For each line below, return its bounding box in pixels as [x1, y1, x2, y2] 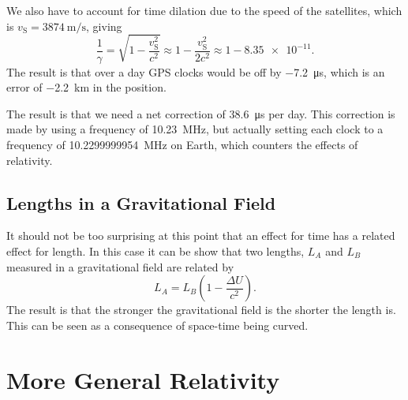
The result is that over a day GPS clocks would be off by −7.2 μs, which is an [6, 63, 385, 80]
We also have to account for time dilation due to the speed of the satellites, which [6, 2, 402, 18]
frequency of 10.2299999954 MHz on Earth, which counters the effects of [6, 136, 358, 152]
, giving [86, 17, 122, 34]
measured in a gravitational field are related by [6, 258, 234, 275]
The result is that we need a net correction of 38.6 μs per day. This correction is [6, 105, 395, 121]
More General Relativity [6, 363, 280, 395]
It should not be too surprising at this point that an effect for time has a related [6, 227, 395, 244]
